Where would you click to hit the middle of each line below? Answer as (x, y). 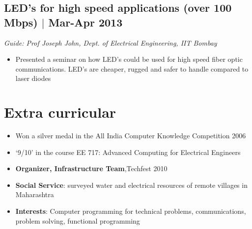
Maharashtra (35, 194)
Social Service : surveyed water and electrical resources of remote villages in (131, 185)
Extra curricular (60, 112)
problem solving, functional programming (78, 220)
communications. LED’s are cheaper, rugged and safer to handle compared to (132, 68)
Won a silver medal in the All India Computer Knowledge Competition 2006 (131, 136)
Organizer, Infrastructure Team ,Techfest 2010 (91, 168)
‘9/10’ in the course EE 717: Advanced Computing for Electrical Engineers (128, 152)
